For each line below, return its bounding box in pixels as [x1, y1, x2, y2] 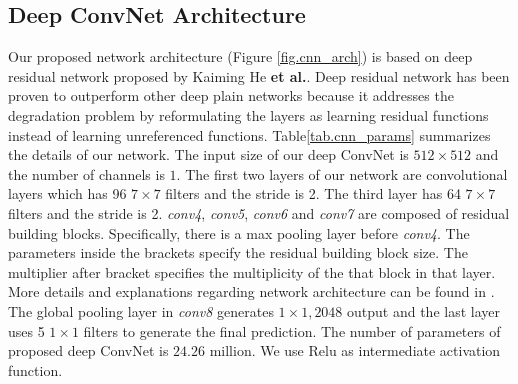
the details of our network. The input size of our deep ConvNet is [8, 144, 409, 165]
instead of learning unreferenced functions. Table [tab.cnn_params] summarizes [8, 124, 491, 145]
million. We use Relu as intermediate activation [209, 340, 501, 361]
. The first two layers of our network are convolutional [176, 163, 508, 184]
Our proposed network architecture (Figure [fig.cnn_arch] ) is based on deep [8, 46, 473, 67]
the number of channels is [8, 163, 165, 184]
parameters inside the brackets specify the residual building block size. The [8, 242, 468, 263]
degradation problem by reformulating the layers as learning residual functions [8, 104, 489, 125]
